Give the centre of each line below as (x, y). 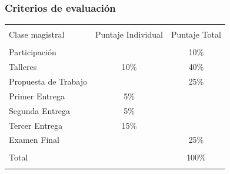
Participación (33, 52)
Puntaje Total (196, 34)
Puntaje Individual (129, 34)
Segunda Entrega (40, 110)
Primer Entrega (37, 96)
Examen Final (34, 140)
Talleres (23, 67)
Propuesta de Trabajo (48, 81)
